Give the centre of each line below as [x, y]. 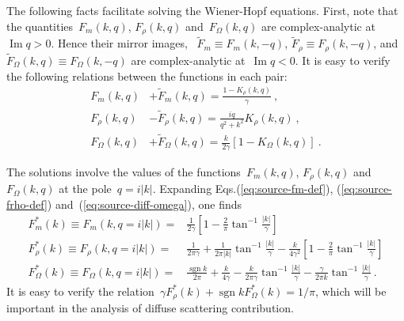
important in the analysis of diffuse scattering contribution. [150, 308]
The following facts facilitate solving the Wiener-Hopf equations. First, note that [202, 10]
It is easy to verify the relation [80, 291]
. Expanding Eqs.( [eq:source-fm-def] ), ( [247, 189]
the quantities [40, 26]
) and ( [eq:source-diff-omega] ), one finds [144, 204]
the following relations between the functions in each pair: [147, 76]
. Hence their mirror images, [119, 43]
